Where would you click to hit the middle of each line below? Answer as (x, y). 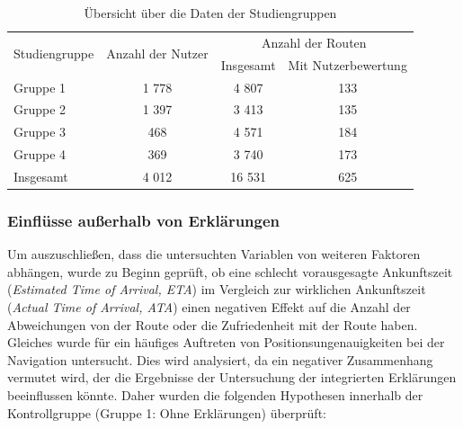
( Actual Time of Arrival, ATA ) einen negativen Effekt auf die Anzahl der (209, 307)
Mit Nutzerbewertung (347, 64)
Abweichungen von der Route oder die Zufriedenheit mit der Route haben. (213, 324)
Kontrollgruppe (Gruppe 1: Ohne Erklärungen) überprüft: (167, 412)
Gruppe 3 (40, 132)
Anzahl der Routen (314, 42)
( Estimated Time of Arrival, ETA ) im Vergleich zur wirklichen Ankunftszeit (217, 289)
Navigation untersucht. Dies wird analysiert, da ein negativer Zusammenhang (220, 359)
